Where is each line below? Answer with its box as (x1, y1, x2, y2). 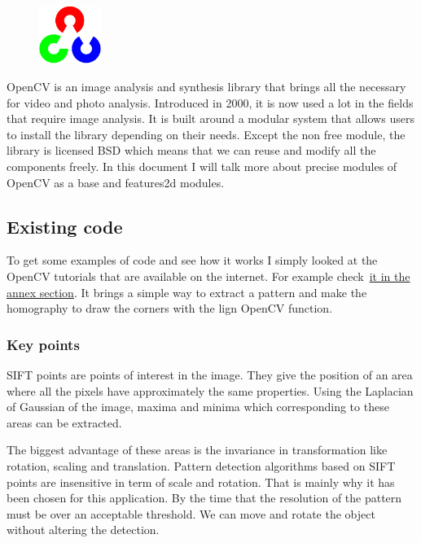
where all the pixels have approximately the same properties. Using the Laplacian (7, 382, 414, 399)
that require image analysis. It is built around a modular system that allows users (7, 110, 414, 127)
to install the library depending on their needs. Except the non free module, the (7, 125, 406, 142)
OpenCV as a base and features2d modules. (7, 173, 225, 190)
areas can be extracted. (7, 414, 122, 431)
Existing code (7, 213, 123, 239)
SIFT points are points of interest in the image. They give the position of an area (7, 366, 413, 383)
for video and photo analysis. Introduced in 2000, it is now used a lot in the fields (7, 94, 414, 111)
